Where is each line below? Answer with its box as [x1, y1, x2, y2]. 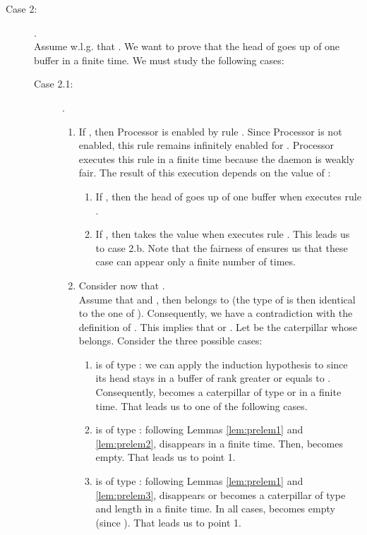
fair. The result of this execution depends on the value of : [78, 165, 331, 180]
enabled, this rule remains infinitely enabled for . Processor [78, 138, 335, 152]
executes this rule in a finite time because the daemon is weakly [78, 151, 355, 166]
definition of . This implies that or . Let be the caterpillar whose [78, 319, 357, 334]
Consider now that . [78, 277, 165, 292]
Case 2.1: [34, 76, 73, 91]
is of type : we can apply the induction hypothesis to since [95, 356, 348, 371]
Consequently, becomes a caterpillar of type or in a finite [95, 385, 342, 399]
